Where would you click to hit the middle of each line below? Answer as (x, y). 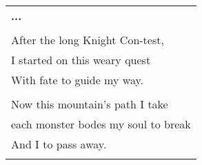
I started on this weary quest (81, 60)
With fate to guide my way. (78, 80)
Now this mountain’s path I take (90, 104)
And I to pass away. (59, 144)
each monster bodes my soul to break (101, 124)
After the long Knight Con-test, (88, 40)
